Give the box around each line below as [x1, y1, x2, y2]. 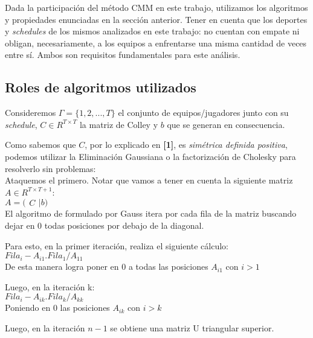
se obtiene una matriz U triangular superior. [110, 321, 274, 334]
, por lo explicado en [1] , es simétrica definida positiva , [85, 138, 288, 151]
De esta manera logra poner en [5, 260, 119, 273]
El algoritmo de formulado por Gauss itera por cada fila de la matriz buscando [5, 207, 297, 220]
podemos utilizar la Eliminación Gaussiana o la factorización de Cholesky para [5, 150, 296, 162]
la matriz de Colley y [79, 118, 158, 130]
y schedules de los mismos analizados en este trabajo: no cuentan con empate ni [5, 25, 300, 37]
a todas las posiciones [128, 260, 208, 273]
